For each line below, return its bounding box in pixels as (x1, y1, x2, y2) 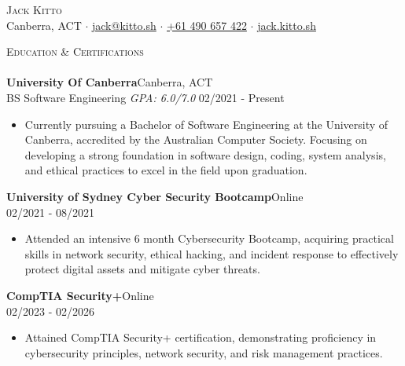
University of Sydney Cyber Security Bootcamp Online (6, 188, 304, 204)
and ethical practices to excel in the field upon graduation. (24, 162, 307, 178)
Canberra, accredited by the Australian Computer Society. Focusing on (24, 131, 367, 148)
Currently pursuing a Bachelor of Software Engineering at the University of (24, 115, 388, 132)
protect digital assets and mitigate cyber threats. (24, 261, 260, 277)
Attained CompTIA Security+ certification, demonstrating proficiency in (24, 329, 377, 346)
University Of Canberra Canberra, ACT (6, 74, 213, 90)
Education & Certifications (6, 43, 144, 60)
